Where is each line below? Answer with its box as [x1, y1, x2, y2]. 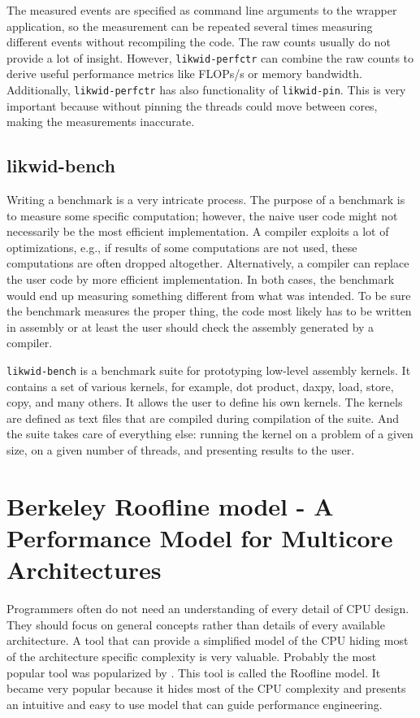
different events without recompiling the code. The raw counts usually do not [6, 33, 391, 50]
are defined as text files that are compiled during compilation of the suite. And [6, 409, 399, 426]
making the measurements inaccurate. [6, 113, 195, 130]
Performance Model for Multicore [6, 521, 393, 555]
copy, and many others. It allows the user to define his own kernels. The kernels [6, 394, 403, 411]
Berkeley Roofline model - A [6, 489, 334, 522]
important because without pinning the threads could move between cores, [6, 97, 378, 114]
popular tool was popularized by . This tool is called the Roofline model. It [6, 664, 381, 681]
